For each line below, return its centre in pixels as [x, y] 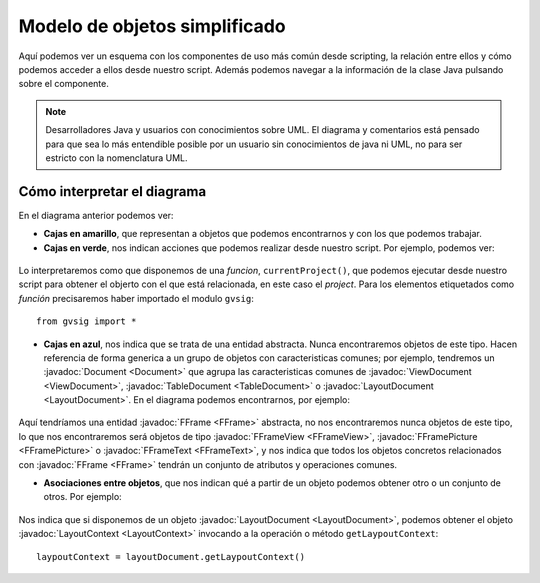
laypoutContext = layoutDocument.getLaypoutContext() [170, 556]
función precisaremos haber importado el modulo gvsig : [136, 298]
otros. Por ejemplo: [82, 497]
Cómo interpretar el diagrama [112, 191]
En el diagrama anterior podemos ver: [96, 215]
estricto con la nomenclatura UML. [117, 157]
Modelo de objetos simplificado [152, 26]
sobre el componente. [63, 84]
